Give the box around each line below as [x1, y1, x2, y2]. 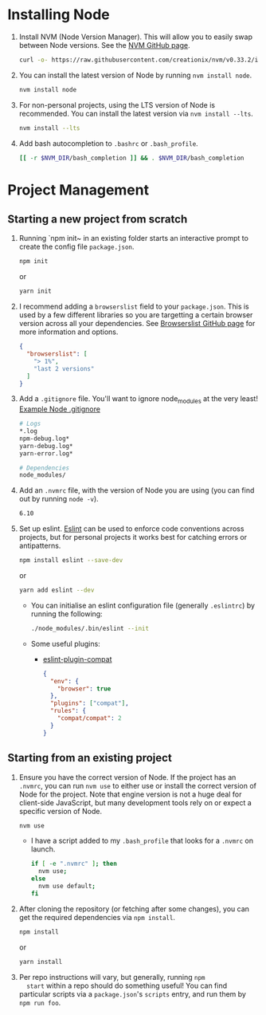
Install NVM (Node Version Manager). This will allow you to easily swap [18, 32, 252, 41]
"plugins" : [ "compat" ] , [49, 699, 129, 707]
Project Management [7, 181, 149, 199]
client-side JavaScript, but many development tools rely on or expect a [18, 797, 252, 807]
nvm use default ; [37, 883, 96, 891]
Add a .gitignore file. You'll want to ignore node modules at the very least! [18, 394, 258, 406]
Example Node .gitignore [18, 404, 101, 414]
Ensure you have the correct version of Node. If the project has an [18, 772, 237, 782]
